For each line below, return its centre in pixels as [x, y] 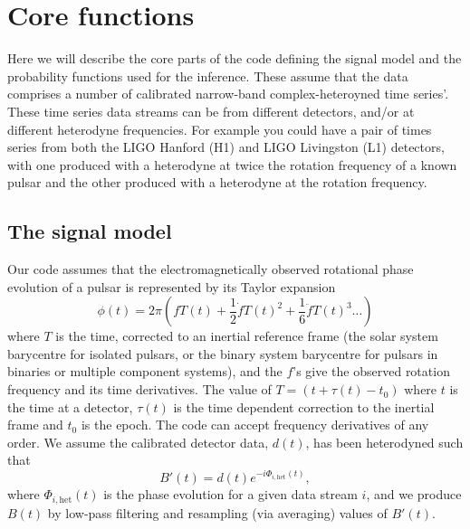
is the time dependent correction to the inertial [304, 406]
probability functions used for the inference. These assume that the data [208, 76]
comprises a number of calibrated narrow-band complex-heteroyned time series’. [228, 94]
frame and [35, 425]
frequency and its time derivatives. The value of [139, 389]
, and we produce [414, 494]
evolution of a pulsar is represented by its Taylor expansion [172, 286]
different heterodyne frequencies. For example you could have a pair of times [220, 129]
